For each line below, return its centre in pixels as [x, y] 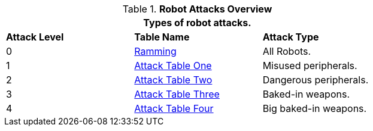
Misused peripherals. [310, 65]
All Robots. [287, 51]
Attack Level [35, 37]
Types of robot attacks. [197, 23]
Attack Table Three [177, 94]
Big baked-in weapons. [315, 108]
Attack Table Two [173, 80]
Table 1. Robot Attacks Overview [197, 9]
